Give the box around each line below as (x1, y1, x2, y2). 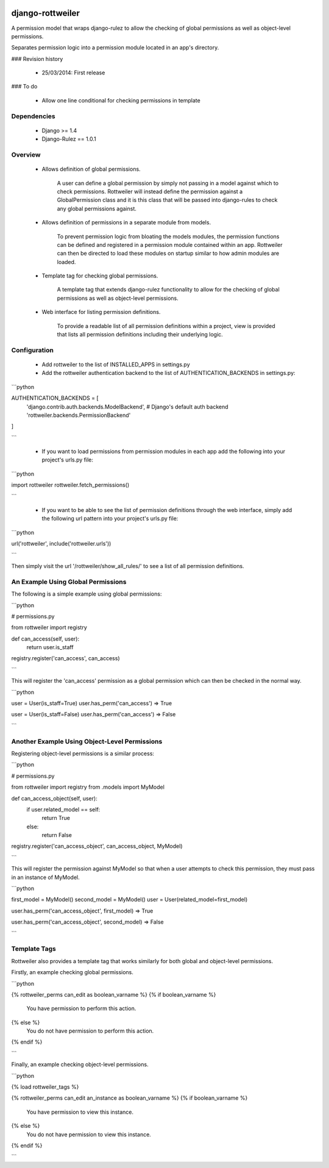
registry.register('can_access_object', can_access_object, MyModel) (11, 842, 183, 850)
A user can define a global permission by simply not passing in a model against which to (57, 179, 279, 187)
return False (41, 831, 73, 839)
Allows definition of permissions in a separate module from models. (41, 219, 211, 226)
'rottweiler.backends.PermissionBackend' (26, 411, 131, 419)
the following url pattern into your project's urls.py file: (41, 515, 179, 522)
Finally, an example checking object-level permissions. (11, 1061, 149, 1068)
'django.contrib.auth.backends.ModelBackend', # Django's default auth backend (26, 403, 228, 410)
